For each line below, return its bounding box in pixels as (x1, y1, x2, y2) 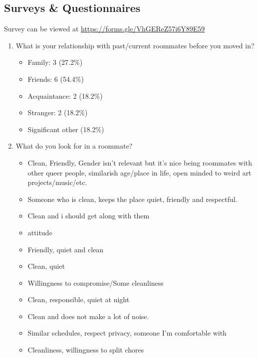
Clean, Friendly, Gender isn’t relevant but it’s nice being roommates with (27, 157, 253, 168)
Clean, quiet (27, 261, 65, 271)
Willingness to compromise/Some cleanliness (27, 277, 164, 288)
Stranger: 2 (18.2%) (27, 107, 88, 118)
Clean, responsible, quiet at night (27, 294, 130, 305)
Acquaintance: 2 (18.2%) (27, 90, 103, 101)
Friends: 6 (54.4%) (27, 73, 84, 84)
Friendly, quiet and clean (27, 244, 104, 254)
